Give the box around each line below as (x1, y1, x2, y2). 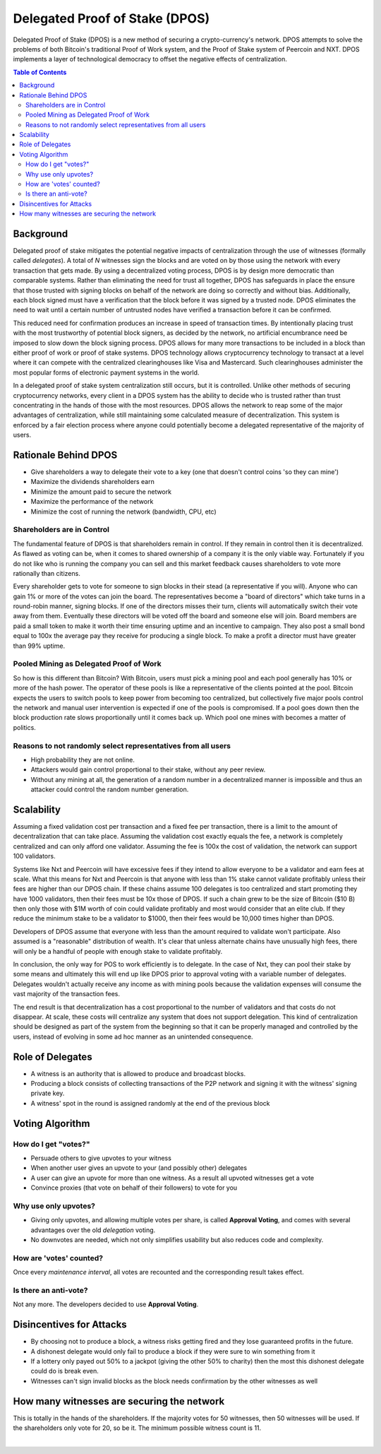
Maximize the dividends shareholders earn (30, 478, 155, 486)
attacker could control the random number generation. (30, 785, 189, 794)
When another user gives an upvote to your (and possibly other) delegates (30, 1164, 247, 1172)
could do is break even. (30, 1367, 99, 1376)
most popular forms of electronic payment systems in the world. (13, 368, 200, 377)
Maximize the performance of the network (30, 497, 154, 506)
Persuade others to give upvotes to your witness (30, 1154, 172, 1162)
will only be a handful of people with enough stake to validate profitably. (13, 947, 222, 955)
